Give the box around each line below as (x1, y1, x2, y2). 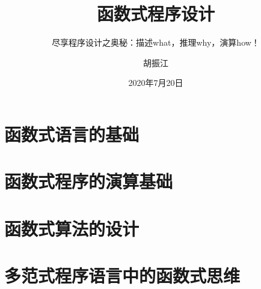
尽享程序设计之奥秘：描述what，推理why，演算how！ (52, 36, 260, 49)
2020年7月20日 (128, 76, 183, 89)
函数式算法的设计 (4, 216, 140, 240)
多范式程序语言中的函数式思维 (4, 263, 241, 288)
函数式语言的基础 (4, 121, 140, 146)
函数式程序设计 (96, 1, 215, 26)
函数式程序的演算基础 (4, 169, 173, 193)
